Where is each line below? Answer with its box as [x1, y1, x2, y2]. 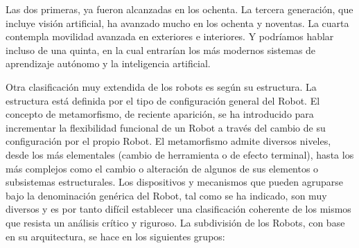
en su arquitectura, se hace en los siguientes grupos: [6, 229, 225, 243]
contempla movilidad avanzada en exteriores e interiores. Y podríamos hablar [6, 29, 334, 44]
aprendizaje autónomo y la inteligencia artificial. [6, 56, 211, 71]
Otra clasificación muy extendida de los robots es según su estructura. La [6, 79, 317, 94]
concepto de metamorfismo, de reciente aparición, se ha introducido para [6, 107, 314, 121]
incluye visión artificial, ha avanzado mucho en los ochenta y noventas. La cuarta [6, 15, 349, 30]
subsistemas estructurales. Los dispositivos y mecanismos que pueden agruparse [6, 175, 344, 189]
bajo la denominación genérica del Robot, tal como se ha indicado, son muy [6, 188, 327, 202]
